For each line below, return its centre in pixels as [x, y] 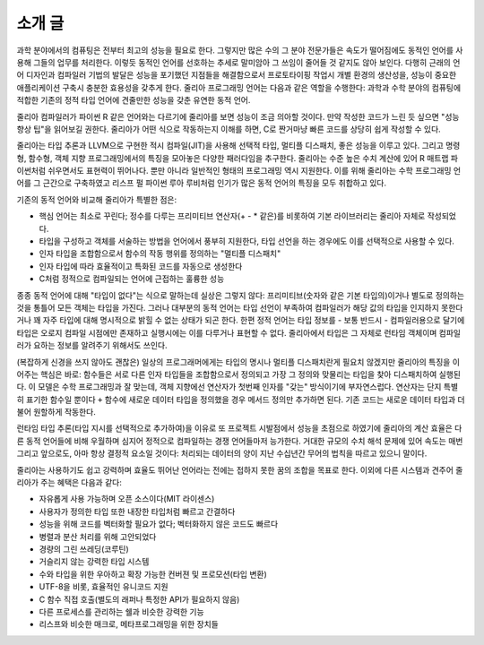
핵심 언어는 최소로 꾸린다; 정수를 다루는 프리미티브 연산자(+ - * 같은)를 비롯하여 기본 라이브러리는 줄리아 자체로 [232, 216]
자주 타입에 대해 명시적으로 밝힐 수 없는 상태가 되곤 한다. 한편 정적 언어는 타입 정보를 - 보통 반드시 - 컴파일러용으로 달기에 [254, 320]
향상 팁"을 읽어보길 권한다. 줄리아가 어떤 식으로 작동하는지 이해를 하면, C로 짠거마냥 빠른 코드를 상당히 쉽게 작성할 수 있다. [229, 129]
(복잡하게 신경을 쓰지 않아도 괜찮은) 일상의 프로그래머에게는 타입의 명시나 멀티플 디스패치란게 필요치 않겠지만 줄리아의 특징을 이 [238, 362]
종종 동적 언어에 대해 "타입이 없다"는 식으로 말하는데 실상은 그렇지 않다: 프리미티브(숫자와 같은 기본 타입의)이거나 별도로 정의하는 [241, 295]
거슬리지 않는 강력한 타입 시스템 [94, 562]
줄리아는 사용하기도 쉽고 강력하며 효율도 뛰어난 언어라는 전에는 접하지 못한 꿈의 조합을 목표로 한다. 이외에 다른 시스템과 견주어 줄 [240, 469]
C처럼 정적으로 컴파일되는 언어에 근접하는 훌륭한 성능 [132, 279]
